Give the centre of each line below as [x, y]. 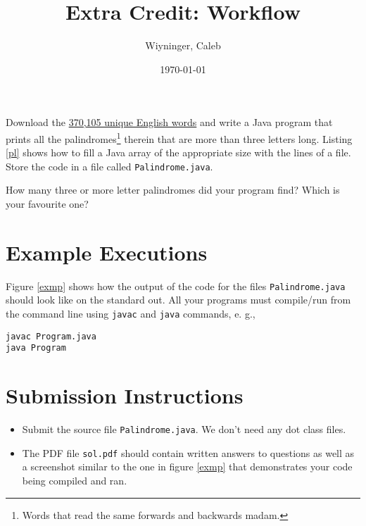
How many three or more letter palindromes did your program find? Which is [173, 190]
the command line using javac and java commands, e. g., [131, 313]
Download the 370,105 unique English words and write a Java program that [169, 122]
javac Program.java [51, 336]
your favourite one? [47, 203]
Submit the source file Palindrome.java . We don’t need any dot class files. [184, 429]
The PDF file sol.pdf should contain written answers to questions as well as [188, 452]
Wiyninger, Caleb [183, 45]
